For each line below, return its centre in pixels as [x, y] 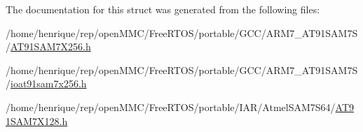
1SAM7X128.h [37, 120]
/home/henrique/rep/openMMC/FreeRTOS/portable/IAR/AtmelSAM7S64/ [171, 107]
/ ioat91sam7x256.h [46, 83]
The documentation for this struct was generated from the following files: [163, 9]
